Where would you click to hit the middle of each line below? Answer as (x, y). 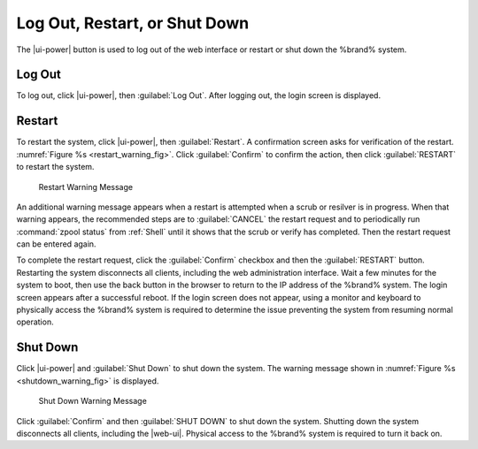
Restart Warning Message (85, 186)
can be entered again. (56, 244)
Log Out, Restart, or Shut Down (133, 23)
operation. (35, 322)
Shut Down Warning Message (93, 401)
